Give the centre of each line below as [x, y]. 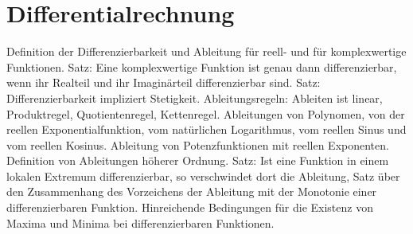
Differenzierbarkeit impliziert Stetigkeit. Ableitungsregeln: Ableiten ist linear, [195, 97]
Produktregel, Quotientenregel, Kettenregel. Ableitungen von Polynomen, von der [206, 113]
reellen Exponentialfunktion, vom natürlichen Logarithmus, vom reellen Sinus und [206, 129]
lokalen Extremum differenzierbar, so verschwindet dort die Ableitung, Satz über [203, 175]
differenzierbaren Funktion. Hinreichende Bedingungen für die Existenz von [190, 207]
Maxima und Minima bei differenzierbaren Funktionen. [140, 222]
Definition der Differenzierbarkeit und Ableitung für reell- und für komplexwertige [206, 51]
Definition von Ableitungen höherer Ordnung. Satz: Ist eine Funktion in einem [198, 160]
